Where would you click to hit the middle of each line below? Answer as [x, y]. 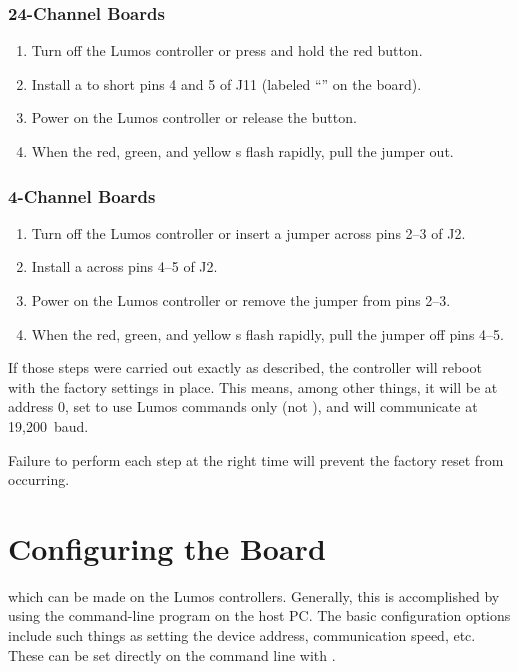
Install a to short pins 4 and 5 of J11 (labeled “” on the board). [226, 83]
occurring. [39, 479]
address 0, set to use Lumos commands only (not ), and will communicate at [243, 406]
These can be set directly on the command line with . [172, 654]
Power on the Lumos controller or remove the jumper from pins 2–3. [241, 300]
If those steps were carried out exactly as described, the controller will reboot [245, 367]
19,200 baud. [48, 425]
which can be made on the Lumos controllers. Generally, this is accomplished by [254, 595]
